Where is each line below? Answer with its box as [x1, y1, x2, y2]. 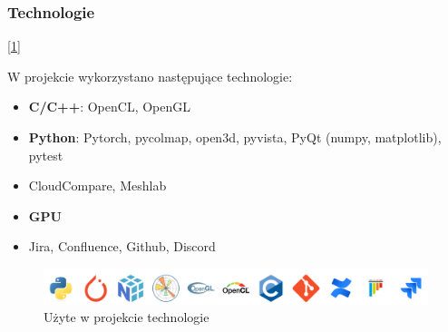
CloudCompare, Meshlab [28, 176, 167, 195]
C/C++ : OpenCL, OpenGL [28, 97, 190, 116]
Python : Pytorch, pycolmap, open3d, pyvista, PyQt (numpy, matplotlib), [28, 128, 442, 146]
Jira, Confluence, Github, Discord [28, 237, 216, 256]
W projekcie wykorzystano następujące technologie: [7, 66, 293, 85]
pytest [28, 145, 63, 164]
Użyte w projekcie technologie [44, 308, 209, 327]
